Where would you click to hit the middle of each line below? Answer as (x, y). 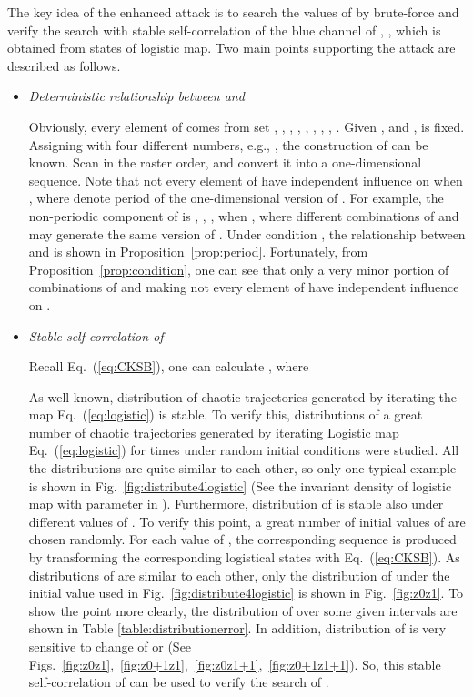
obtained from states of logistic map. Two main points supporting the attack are (231, 48)
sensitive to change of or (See (110, 646)
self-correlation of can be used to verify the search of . (179, 682)
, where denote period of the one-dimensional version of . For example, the (236, 198)
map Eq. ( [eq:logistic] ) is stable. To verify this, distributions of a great (226, 414)
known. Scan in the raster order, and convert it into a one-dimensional (225, 162)
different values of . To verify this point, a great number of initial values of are (247, 521)
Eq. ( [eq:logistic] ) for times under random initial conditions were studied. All (244, 450)
